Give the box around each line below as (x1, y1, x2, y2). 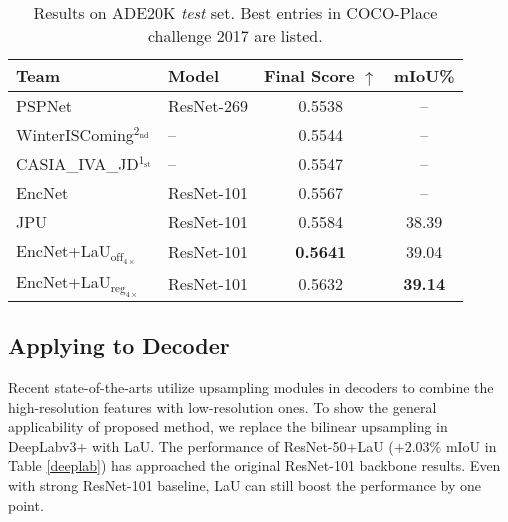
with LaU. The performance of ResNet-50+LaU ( (92, 435, 394, 456)
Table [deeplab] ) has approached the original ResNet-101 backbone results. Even (8, 455, 501, 476)
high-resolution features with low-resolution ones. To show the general (8, 396, 437, 417)
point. (8, 494, 44, 515)
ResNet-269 (168, 94, 248, 117)
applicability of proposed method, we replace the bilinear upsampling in (8, 416, 448, 437)
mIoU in (445, 435, 497, 456)
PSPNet (16, 94, 73, 117)
